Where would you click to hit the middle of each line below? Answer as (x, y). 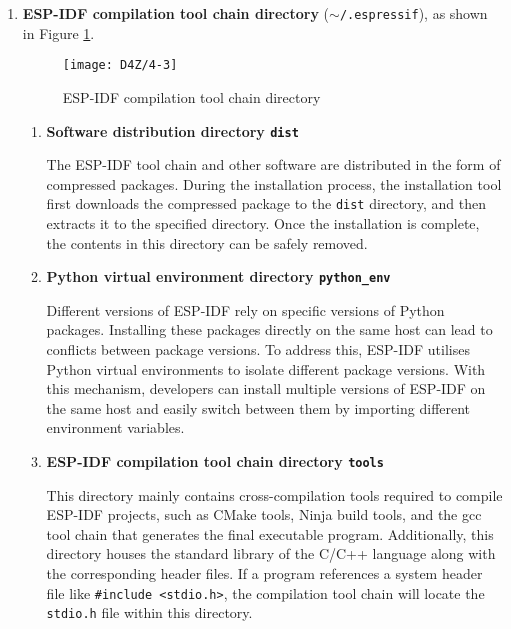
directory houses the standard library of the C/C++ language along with (271, 553)
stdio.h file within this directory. (149, 612)
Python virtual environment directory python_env (218, 276)
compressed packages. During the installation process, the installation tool (274, 183)
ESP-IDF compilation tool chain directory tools (215, 461)
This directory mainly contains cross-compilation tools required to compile (274, 494)
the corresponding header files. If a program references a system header (264, 573)
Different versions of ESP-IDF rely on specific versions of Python (245, 309)
